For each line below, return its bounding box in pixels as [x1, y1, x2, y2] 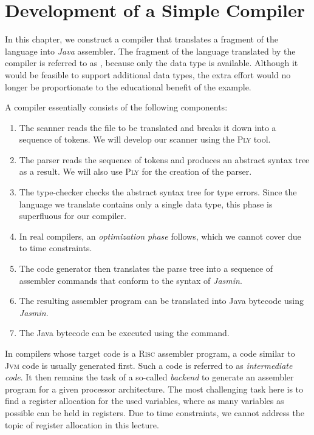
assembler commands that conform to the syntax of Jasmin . [19, 274, 242, 286]
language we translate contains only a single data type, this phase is [19, 197, 273, 210]
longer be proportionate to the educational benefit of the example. [5, 80, 251, 93]
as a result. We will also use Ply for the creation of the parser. [19, 165, 252, 178]
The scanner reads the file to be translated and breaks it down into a [19, 121, 276, 133]
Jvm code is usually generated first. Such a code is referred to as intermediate [5, 359, 293, 371]
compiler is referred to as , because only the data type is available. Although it [5, 56, 298, 69]
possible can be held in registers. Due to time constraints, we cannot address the [5, 406, 304, 419]
